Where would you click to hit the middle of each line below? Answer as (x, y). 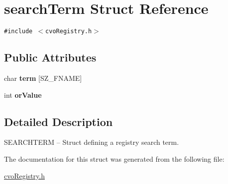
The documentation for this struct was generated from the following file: (114, 158)
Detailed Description (58, 121)
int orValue (23, 94)
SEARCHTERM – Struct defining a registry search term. (92, 142)
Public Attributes (50, 57)
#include (18, 31)
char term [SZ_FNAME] (43, 78)
